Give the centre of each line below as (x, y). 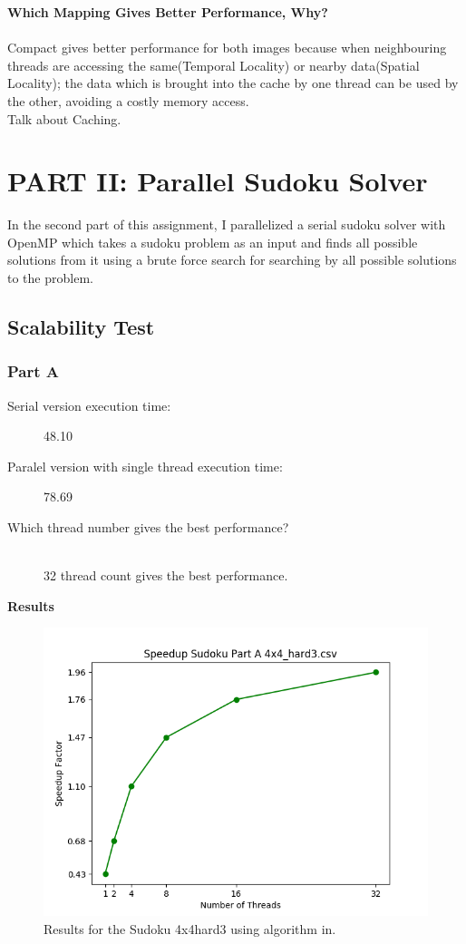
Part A (34, 371)
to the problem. (50, 278)
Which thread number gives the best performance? (148, 527)
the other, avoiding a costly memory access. (128, 100)
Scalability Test (81, 327)
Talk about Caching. (64, 118)
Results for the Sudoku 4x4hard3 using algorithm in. (190, 929)
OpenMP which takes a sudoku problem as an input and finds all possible (213, 242)
